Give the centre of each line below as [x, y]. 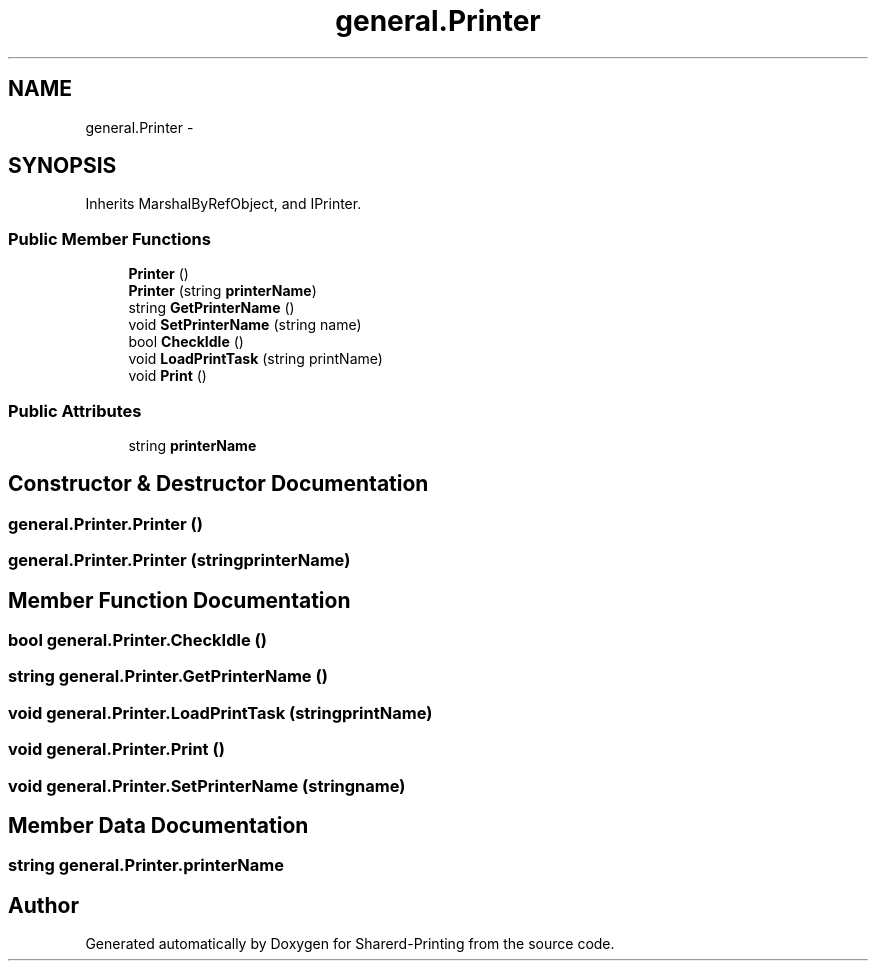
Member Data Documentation [158, 825]
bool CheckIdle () [186, 342]
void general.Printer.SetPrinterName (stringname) [207, 785]
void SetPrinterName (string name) [245, 325]
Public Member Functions [109, 238]
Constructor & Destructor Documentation [218, 484]
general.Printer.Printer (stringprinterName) [179, 560]
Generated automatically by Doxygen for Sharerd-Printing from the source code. [350, 944]
